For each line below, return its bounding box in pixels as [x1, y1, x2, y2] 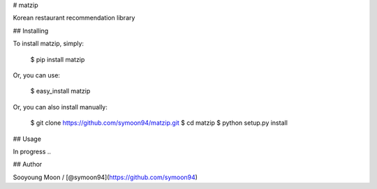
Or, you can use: [13, 70, 61, 80]
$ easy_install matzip [30, 87, 91, 96]
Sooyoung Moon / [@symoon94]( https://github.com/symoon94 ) [13, 173, 198, 181]
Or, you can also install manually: [13, 103, 108, 111]
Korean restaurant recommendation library [13, 14, 135, 22]
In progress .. [13, 147, 52, 156]
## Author [13, 160, 43, 169]
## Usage [13, 135, 42, 143]
